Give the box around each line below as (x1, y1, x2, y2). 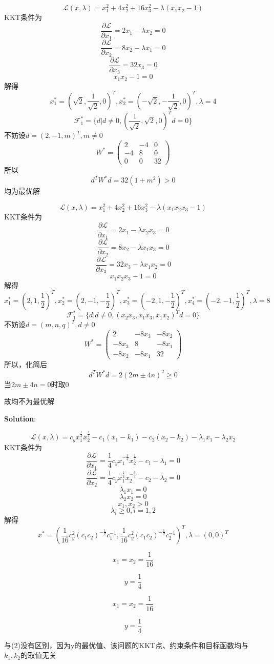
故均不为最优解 (4, 396, 54, 407)
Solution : (4, 413, 36, 424)
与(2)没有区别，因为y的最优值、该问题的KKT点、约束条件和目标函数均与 (4, 639, 249, 650)
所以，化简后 (4, 359, 47, 370)
